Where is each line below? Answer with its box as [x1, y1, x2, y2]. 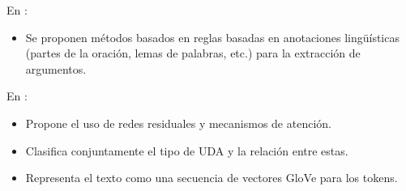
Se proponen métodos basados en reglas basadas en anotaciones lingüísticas [25, 28, 400, 45]
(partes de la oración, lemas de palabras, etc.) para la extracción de [25, 45, 361, 62]
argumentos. [25, 60, 87, 77]
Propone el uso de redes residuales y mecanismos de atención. [25, 114, 331, 131]
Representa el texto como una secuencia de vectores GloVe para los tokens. [25, 169, 398, 186]
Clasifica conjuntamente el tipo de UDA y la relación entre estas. [25, 142, 348, 159]
